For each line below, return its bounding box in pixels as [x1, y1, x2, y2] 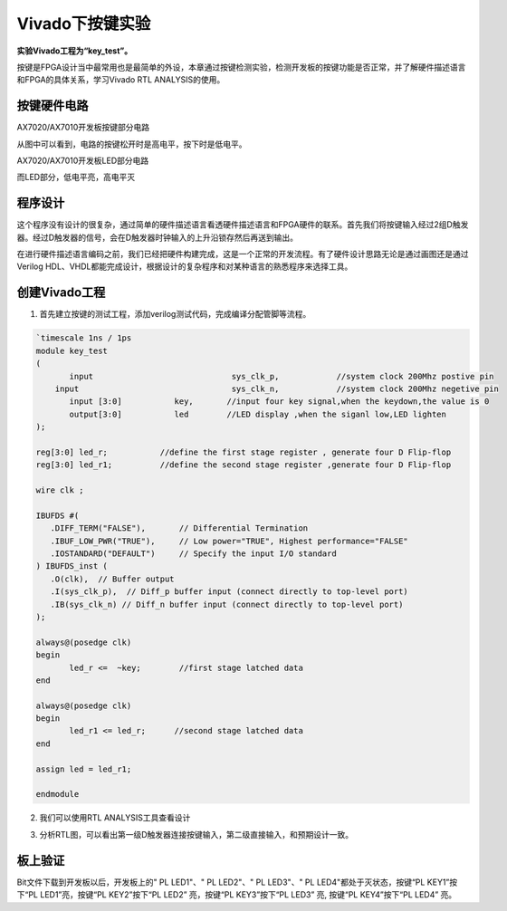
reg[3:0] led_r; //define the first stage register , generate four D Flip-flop [35, 446, 452, 457]
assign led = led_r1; [35, 763, 132, 774]
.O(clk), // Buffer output [50, 573, 176, 584]
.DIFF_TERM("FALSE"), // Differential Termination [50, 523, 309, 533]
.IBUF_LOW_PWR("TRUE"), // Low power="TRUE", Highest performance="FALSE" [50, 535, 409, 546]
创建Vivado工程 [16, 285, 106, 301]
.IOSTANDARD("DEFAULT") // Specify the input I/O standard [50, 549, 337, 559]
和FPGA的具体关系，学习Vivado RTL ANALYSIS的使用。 [16, 74, 225, 85]
